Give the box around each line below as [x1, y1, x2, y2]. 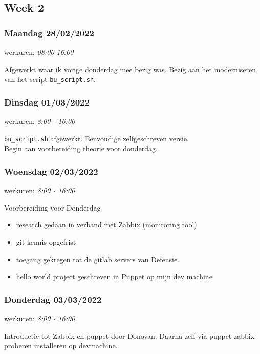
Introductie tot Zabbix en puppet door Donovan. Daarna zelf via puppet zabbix [4, 330, 255, 341]
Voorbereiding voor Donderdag [4, 202, 101, 213]
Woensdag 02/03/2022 [4, 164, 98, 177]
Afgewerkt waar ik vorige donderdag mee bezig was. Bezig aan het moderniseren [4, 64, 256, 74]
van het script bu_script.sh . [4, 74, 96, 85]
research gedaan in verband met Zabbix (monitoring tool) [16, 219, 197, 230]
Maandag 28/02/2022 [4, 26, 94, 39]
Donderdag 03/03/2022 [4, 293, 102, 305]
